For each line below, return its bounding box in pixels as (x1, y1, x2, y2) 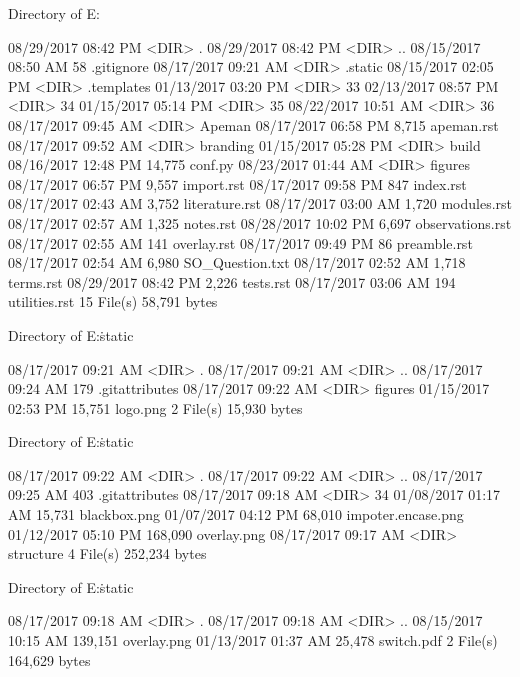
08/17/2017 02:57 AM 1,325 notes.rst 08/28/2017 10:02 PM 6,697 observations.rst (8, 212, 512, 233)
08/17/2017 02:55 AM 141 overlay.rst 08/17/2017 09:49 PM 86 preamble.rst (8, 232, 473, 253)
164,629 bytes (8, 649, 91, 670)
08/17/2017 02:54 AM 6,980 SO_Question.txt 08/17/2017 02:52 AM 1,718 (8, 252, 466, 273)
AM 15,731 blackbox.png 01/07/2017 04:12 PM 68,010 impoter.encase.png (8, 504, 464, 525)
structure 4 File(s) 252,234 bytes (8, 543, 207, 564)
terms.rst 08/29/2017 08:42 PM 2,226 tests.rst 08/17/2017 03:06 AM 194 (8, 271, 456, 292)
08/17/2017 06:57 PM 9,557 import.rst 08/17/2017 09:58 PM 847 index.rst (8, 173, 467, 194)
